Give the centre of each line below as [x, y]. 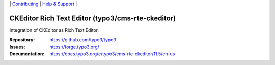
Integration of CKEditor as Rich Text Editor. [54, 30]
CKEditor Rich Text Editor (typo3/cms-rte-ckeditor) [93, 18]
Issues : [17, 47]
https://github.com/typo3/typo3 [83, 40]
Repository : [22, 40]
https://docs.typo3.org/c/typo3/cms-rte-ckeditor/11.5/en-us [112, 54]
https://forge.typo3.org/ [74, 47]
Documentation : [27, 54]
